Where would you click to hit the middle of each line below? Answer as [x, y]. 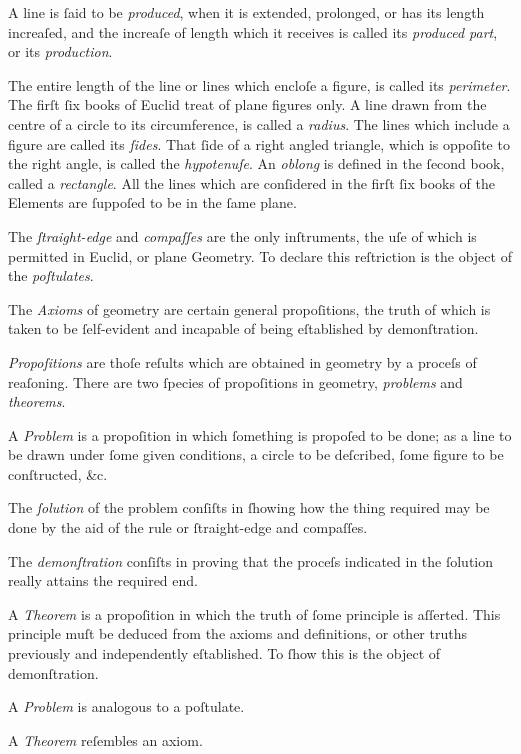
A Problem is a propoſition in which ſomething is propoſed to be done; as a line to [260, 434]
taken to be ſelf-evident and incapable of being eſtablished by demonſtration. [243, 328]
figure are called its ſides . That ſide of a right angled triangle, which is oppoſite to [259, 143]
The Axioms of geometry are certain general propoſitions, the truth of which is [249, 308]
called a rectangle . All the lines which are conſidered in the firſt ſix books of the [252, 182]
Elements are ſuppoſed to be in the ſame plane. [152, 202]
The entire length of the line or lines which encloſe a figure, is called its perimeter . [259, 84]
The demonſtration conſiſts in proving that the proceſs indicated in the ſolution [251, 560]
